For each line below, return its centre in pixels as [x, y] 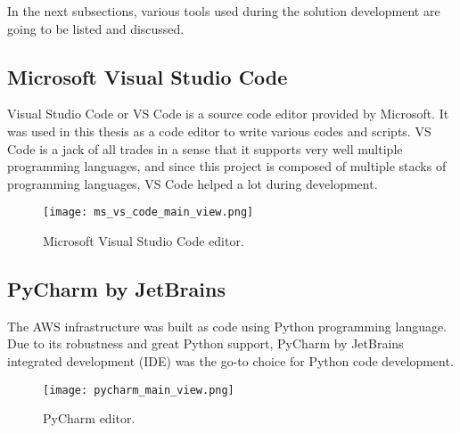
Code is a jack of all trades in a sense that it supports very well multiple [205, 148]
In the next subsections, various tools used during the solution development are [224, 11]
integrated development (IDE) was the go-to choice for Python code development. [230, 361]
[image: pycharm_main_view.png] [139, 390]
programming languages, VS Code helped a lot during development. [193, 183]
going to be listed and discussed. [96, 28]
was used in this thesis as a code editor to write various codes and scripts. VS [219, 131]
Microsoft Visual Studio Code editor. [144, 241]
